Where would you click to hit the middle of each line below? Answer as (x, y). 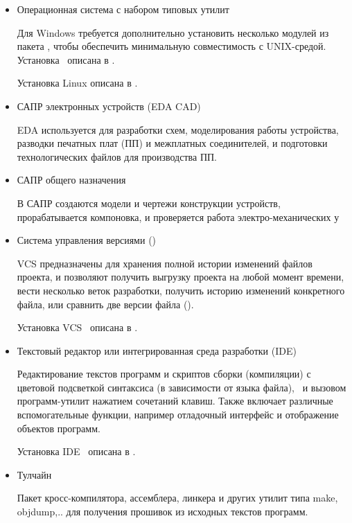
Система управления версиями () (87, 240)
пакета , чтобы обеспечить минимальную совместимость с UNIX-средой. (171, 46)
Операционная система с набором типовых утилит (123, 9)
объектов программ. (59, 428)
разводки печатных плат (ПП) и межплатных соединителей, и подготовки (172, 143)
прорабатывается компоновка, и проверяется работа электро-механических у (178, 216)
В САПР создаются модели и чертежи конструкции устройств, (149, 203)
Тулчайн (34, 474)
